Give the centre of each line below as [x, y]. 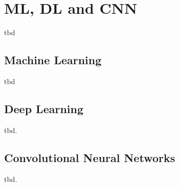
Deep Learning [44, 108]
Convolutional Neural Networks [90, 157]
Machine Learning [53, 60]
